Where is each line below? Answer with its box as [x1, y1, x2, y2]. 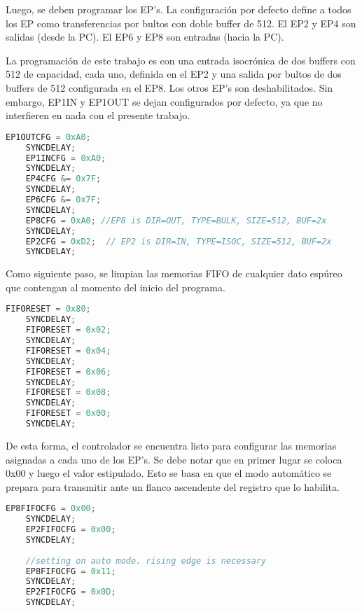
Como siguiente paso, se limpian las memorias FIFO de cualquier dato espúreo [6, 266, 342, 281]
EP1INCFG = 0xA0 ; [25, 153, 106, 163]
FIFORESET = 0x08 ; [25, 387, 111, 398]
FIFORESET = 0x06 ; [25, 366, 111, 377]
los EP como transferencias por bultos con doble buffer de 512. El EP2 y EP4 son [6, 15, 356, 30]
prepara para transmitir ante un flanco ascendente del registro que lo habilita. [6, 479, 340, 494]
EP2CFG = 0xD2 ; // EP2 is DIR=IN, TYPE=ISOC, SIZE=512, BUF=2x [25, 236, 332, 246]
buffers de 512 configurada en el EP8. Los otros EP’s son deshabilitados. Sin [6, 80, 333, 95]
